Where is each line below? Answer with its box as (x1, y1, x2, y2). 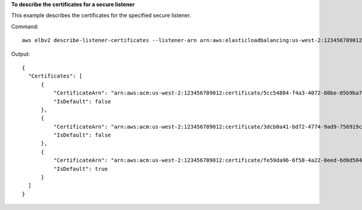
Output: (11, 50, 30, 57)
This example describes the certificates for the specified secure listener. (11, 12, 191, 19)
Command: (11, 23, 39, 30)
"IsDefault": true (53, 165, 108, 172)
